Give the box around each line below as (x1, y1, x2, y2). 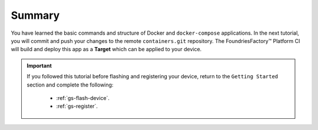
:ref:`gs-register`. (56, 103, 98, 110)
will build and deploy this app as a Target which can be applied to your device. (11, 46, 202, 53)
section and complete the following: (26, 81, 114, 88)
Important (26, 62, 52, 69)
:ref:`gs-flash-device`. (56, 94, 110, 101)
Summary (11, 9, 60, 22)
